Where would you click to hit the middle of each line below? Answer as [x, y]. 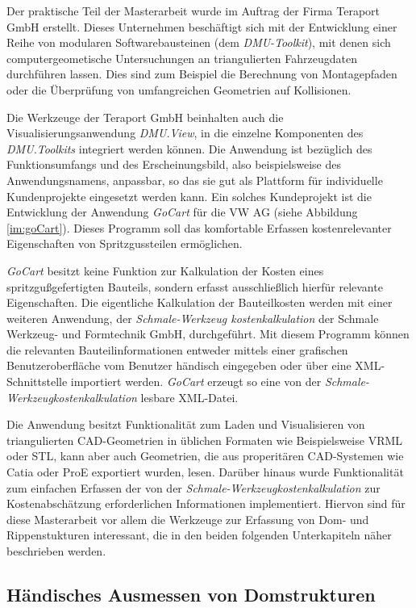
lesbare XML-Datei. [189, 397]
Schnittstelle [37, 382]
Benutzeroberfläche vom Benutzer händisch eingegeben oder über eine [179, 365]
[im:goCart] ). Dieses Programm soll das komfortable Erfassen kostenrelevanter [199, 227]
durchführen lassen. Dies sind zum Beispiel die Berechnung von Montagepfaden [202, 74]
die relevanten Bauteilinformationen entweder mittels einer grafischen [177, 349]
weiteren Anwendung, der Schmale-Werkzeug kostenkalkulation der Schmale [193, 318]
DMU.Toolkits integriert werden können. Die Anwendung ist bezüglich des [189, 148]
